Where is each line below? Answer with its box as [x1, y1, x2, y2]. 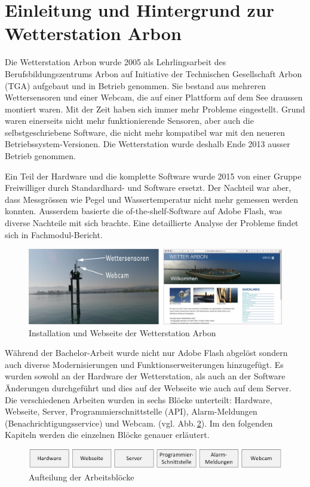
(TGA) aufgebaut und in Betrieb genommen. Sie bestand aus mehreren [5, 79, 266, 92]
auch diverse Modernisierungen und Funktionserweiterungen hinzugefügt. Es [5, 358, 284, 370]
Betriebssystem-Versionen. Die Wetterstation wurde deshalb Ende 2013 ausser [5, 138, 290, 150]
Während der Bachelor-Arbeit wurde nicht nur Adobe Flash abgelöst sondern [5, 346, 288, 359]
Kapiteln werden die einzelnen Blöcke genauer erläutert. [5, 428, 210, 441]
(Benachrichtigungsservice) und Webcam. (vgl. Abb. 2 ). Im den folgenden [5, 416, 273, 429]
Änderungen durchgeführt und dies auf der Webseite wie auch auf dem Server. [5, 382, 291, 394]
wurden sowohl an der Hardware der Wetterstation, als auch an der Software [5, 370, 286, 382]
